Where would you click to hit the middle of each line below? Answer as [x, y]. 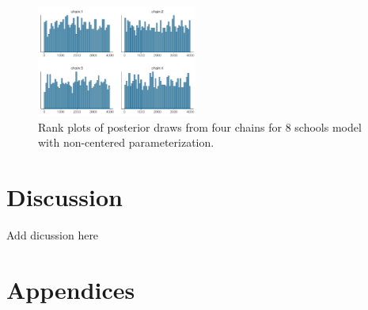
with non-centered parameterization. [126, 142]
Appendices [71, 289]
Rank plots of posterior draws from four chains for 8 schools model [200, 126]
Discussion [64, 196]
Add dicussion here [53, 234]
